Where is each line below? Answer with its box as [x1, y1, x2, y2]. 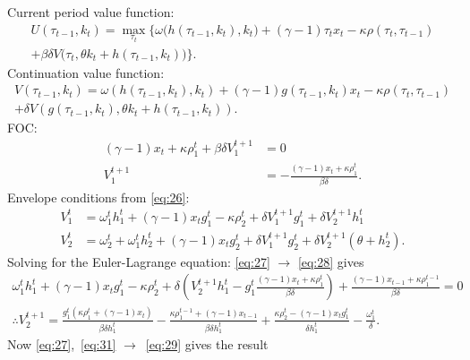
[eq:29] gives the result [145, 335, 269, 354]
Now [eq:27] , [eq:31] [7, 335, 116, 354]
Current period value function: [7, 3, 175, 21]
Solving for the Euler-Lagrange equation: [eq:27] [7, 252, 270, 270]
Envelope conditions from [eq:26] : [7, 187, 190, 206]
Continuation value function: [7, 63, 165, 81]
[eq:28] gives [297, 252, 364, 270]
